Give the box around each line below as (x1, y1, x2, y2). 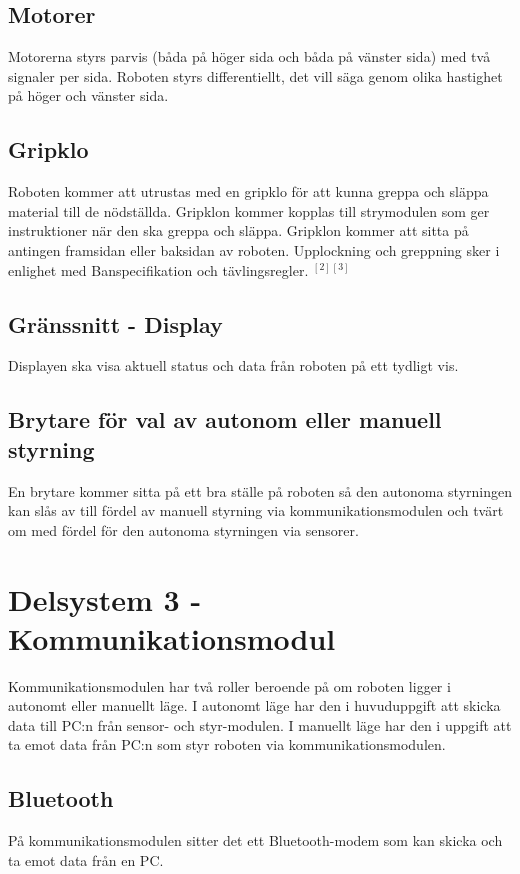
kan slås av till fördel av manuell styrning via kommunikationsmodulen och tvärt (8, 500, 504, 521)
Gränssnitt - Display (8, 308, 223, 339)
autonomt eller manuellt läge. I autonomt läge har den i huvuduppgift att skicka (8, 695, 501, 716)
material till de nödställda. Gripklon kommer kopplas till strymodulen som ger (8, 200, 490, 221)
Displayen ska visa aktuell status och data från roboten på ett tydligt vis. (8, 355, 459, 376)
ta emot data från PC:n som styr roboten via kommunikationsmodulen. (8, 734, 446, 755)
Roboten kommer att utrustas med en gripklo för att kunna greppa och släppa (8, 181, 489, 202)
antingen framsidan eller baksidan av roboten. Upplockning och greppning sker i (8, 239, 500, 260)
